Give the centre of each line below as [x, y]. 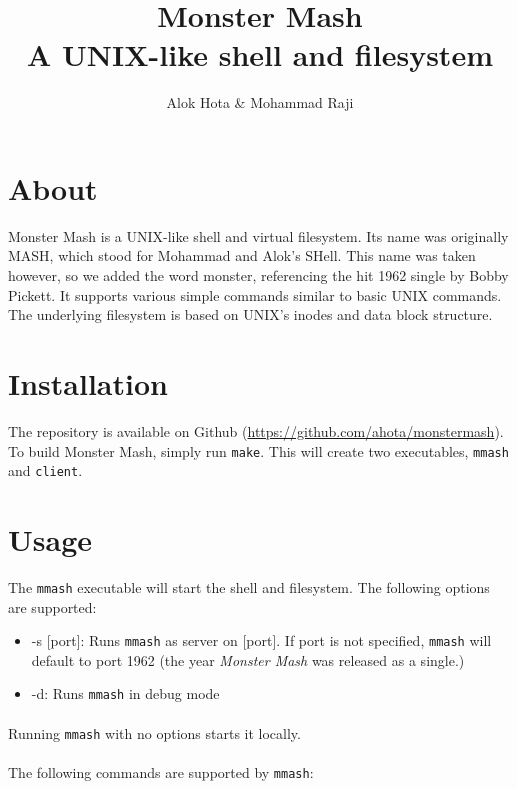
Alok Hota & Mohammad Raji [260, 102]
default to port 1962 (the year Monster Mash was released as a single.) [248, 659]
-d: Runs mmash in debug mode [125, 693]
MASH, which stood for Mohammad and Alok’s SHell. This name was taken [242, 255]
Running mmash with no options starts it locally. [154, 732]
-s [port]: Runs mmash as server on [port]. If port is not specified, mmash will [261, 640]
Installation [88, 383]
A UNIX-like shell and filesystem [260, 54]
